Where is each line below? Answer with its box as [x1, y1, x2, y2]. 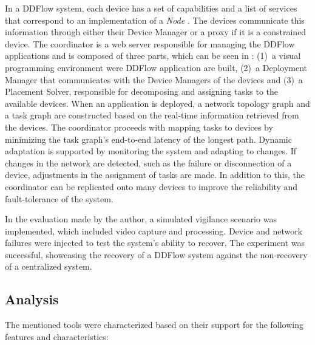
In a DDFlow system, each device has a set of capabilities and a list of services [5, 2, 297, 14]
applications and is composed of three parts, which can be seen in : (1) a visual [5, 49, 301, 62]
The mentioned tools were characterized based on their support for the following [5, 318, 304, 331]
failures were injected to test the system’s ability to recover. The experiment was [5, 236, 305, 249]
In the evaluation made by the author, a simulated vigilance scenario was [5, 213, 277, 225]
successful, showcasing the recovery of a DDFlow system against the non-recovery [5, 248, 308, 261]
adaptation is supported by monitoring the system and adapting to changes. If [5, 145, 297, 157]
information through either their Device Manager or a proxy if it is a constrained [5, 26, 307, 38]
